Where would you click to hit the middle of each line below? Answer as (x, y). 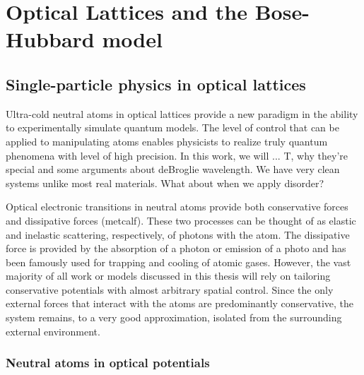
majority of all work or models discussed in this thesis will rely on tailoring (168, 276)
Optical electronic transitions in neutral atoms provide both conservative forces (177, 207)
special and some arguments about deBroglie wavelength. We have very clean (173, 169)
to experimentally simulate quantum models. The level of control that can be (172, 127)
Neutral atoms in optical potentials (108, 363)
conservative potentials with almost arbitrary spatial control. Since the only (170, 289)
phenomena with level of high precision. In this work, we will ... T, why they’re (177, 155)
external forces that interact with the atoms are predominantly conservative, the (180, 303)
